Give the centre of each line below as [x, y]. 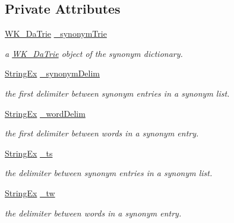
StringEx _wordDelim [45, 113]
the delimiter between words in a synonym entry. [93, 213]
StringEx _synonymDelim [52, 73]
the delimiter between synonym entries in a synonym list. [109, 173]
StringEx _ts [29, 153]
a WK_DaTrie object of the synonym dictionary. [94, 53]
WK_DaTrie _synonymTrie [56, 34]
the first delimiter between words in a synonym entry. [102, 133]
